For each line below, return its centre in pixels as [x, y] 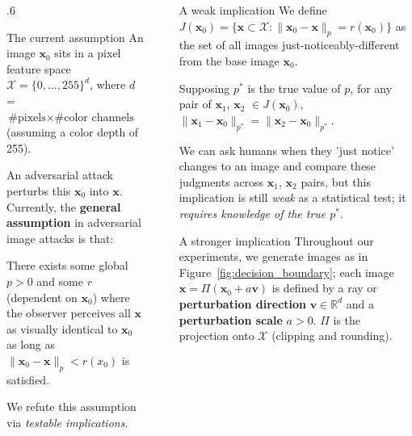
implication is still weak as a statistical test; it [292, 197]
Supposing [204, 88]
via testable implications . [67, 422]
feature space [39, 68]
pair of [195, 104]
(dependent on [42, 297]
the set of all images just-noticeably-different [289, 45]
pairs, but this [336, 181]
